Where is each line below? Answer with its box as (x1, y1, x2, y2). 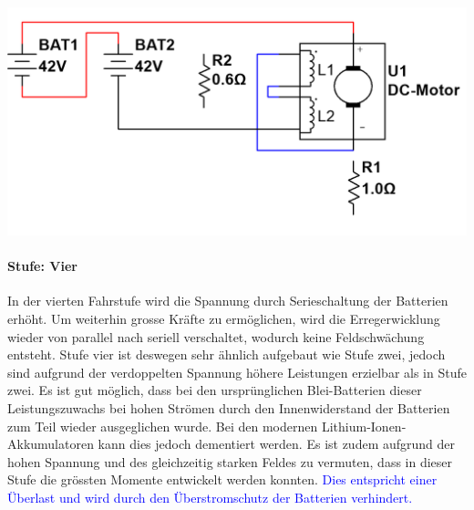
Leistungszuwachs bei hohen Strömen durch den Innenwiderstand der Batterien (7, 398, 450, 417)
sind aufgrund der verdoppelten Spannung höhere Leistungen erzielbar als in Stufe (7, 362, 467, 381)
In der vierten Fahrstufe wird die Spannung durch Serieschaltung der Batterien (7, 291, 448, 310)
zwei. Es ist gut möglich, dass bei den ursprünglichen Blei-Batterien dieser (7, 380, 422, 400)
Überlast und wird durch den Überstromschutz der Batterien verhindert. (7, 487, 413, 506)
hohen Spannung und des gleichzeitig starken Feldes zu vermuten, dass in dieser (7, 452, 453, 471)
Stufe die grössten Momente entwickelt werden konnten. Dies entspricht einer (7, 470, 438, 489)
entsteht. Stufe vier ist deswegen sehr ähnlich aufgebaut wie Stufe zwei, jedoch (7, 345, 446, 364)
